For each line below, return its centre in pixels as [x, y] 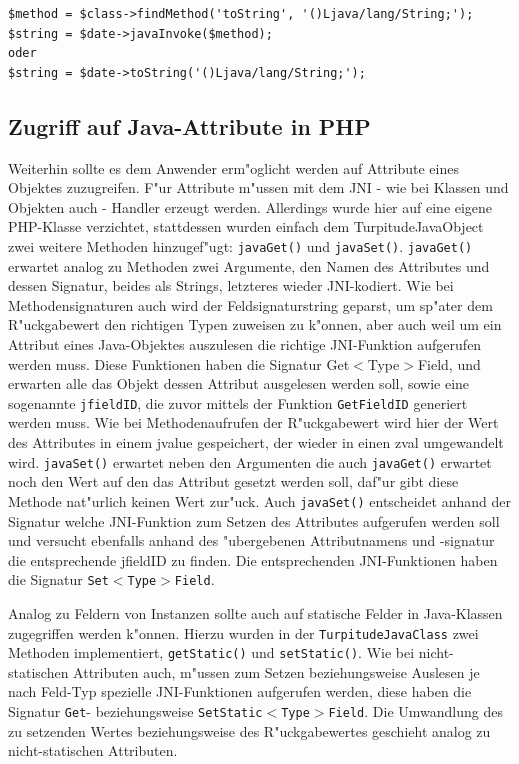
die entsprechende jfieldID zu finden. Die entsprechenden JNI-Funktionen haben [253, 559]
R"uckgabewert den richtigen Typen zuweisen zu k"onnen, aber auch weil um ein [255, 324]
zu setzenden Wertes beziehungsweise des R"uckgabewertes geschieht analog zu [249, 730]
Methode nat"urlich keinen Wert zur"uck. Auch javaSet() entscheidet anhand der [259, 500]
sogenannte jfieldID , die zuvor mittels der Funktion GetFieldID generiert [238, 402]
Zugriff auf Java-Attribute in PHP [189, 125]
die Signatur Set [58, 579]
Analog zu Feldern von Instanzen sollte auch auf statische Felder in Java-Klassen [255, 612]
